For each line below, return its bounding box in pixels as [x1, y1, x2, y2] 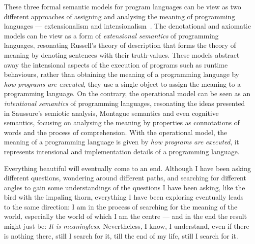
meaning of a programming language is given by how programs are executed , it [4, 137, 239, 147]
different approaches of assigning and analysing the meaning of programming [4, 11, 235, 21]
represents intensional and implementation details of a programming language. [4, 146, 240, 156]
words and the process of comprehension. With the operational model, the [4, 127, 227, 137]
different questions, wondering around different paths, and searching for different [4, 173, 246, 183]
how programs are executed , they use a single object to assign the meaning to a [4, 78, 241, 89]
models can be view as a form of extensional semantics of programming [4, 30, 219, 40]
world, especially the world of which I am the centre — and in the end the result [4, 211, 247, 221]
